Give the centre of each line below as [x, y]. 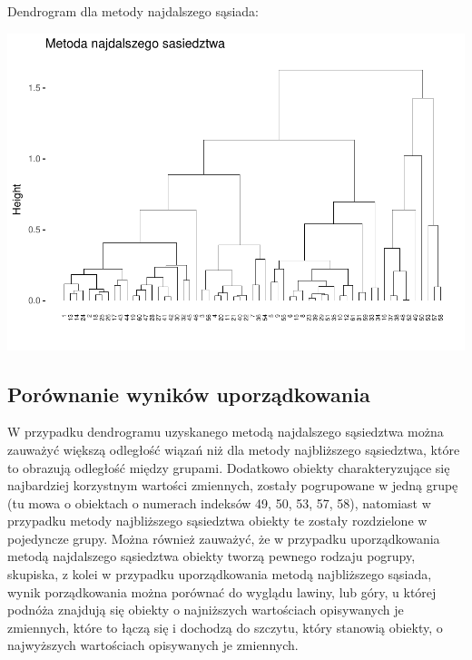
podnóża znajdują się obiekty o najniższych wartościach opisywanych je [206, 610]
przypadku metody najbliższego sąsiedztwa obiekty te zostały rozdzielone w [217, 521]
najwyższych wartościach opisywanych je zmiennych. [153, 645]
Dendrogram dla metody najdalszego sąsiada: [133, 11]
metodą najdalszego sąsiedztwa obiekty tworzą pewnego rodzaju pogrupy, [211, 556]
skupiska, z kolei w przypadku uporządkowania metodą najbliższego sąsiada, [220, 574]
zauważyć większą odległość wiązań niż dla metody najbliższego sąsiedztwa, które [234, 449]
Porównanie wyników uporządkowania [189, 394]
